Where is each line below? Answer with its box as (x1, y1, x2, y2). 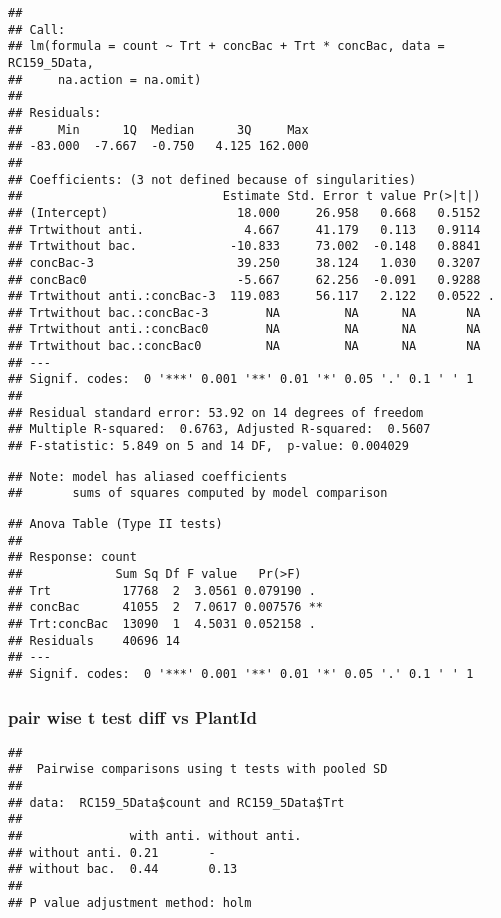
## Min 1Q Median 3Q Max (8, 122, 309, 137)
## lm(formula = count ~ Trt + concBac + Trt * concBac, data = (8, 39, 445, 54)
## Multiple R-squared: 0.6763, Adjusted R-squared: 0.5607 (8, 422, 431, 437)
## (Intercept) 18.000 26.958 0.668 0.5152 (8, 205, 481, 220)
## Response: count (8, 550, 137, 565)
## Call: (8, 22, 66, 37)
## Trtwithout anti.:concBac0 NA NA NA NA (8, 322, 481, 337)
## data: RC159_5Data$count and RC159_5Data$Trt (8, 795, 345, 810)
